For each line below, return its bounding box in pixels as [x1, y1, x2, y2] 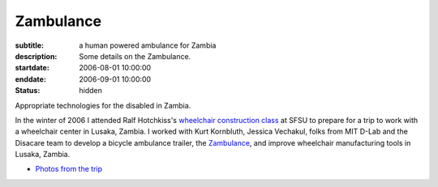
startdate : [15, 63, 50, 73]
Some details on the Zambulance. [79, 51, 191, 61]
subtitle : [15, 40, 45, 50]
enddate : [15, 74, 46, 84]
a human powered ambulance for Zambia [79, 40, 217, 50]
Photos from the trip [35, 164, 103, 174]
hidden [79, 86, 103, 96]
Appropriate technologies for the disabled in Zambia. [15, 100, 191, 110]
